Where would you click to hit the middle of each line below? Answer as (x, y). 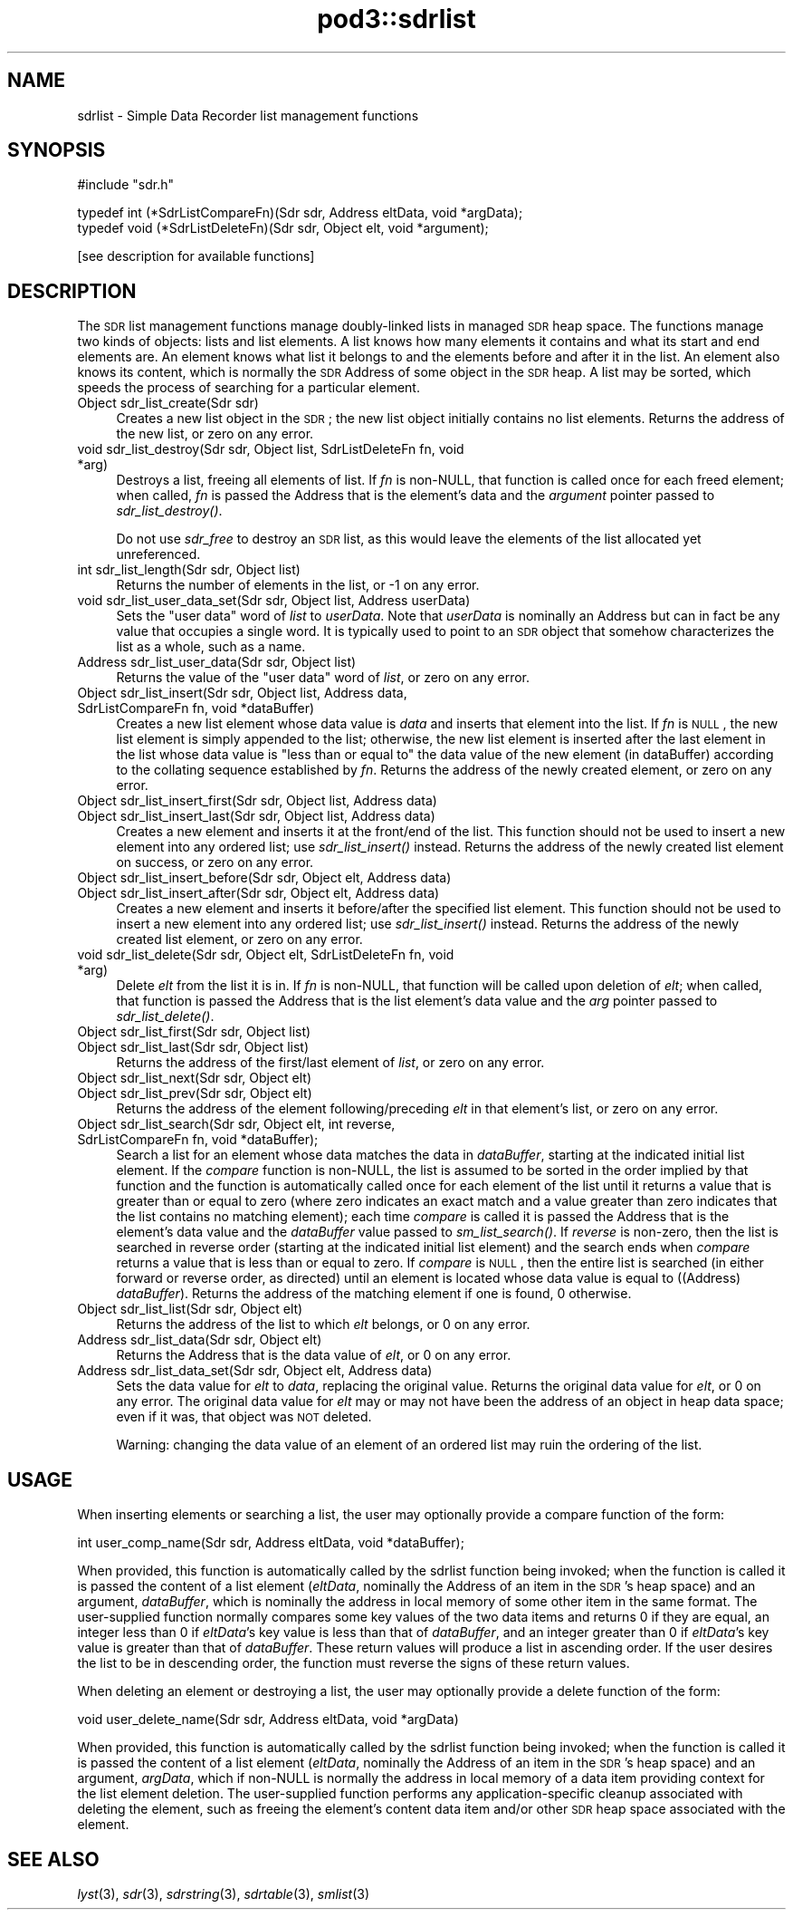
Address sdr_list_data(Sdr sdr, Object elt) (200, 1340)
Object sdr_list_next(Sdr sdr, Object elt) (195, 1078)
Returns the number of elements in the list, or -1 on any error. (298, 585)
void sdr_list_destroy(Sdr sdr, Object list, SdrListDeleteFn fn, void (271, 449)
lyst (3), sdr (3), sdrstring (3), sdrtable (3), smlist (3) (224, 1893)
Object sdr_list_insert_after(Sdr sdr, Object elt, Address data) (258, 893)
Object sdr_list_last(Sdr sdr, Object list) (193, 1047)
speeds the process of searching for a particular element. (248, 388)
